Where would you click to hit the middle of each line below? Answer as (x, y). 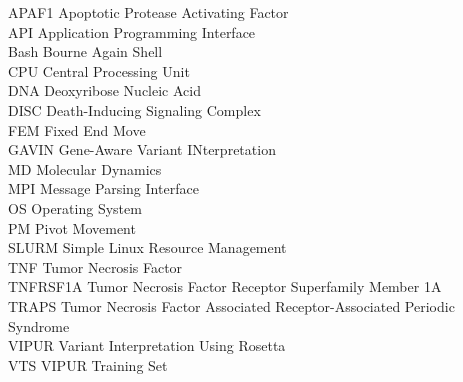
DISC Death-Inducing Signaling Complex (134, 109)
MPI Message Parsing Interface (103, 188)
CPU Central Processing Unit (99, 70)
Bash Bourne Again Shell (85, 51)
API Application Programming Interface (132, 31)
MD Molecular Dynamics (85, 168)
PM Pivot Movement (72, 227)
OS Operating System (75, 207)
